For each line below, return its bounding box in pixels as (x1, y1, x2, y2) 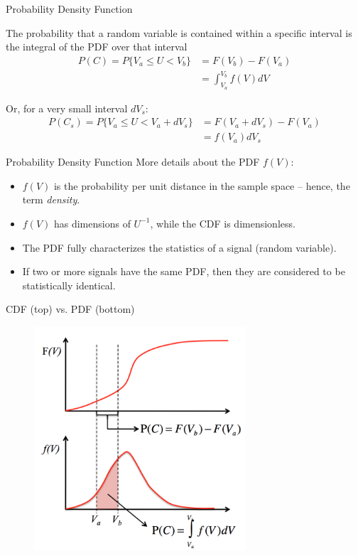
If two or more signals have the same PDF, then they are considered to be (22, 264, 345, 279)
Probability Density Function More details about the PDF (6, 154, 260, 169)
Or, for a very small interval (6, 100, 128, 115)
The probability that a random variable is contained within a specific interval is (6, 25, 352, 40)
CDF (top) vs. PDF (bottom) (6, 301, 135, 316)
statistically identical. (22, 277, 116, 292)
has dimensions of (53, 215, 131, 230)
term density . (22, 192, 80, 207)
